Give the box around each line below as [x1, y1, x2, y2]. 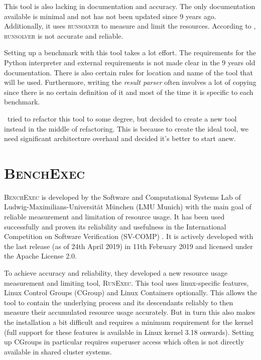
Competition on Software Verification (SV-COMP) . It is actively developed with [4, 231, 253, 242]
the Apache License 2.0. [4, 251, 77, 261]
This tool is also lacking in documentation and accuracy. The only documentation [4, 1, 255, 11]
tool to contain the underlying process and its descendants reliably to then [4, 297, 233, 307]
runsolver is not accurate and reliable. [4, 30, 123, 41]
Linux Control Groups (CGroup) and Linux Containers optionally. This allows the [4, 287, 257, 298]
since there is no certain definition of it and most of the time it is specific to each [4, 86, 253, 97]
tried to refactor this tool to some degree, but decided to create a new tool [7, 113, 237, 124]
